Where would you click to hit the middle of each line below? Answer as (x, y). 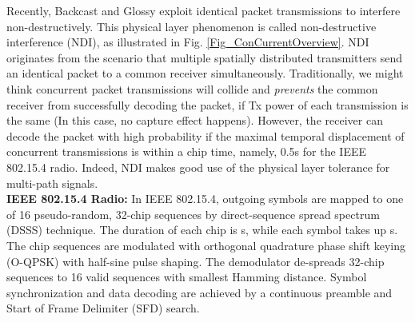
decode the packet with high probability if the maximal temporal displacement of (206, 135)
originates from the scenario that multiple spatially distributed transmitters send (205, 57)
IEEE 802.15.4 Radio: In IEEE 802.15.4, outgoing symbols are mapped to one (205, 199)
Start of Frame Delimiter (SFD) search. (103, 308)
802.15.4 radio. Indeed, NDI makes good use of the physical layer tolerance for (198, 167)
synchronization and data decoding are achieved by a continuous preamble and (200, 292)
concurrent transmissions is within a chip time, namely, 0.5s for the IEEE (186, 151)
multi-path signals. (52, 183)
